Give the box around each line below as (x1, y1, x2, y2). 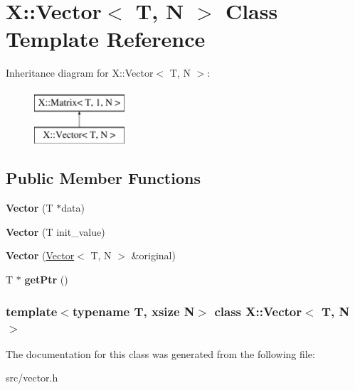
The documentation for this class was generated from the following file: (6, 346, 315, 361)
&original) (131, 248, 176, 263)
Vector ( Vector (6, 248, 75, 263)
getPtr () (24, 272, 68, 287)
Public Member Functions (6, 167, 201, 189)
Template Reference (6, 24, 206, 53)
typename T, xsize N (72, 302, 195, 320)
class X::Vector (214, 302, 302, 320)
